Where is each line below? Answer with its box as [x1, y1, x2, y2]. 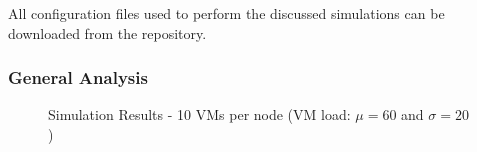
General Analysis [8, 65, 148, 90]
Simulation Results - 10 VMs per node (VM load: [48, 104, 351, 125]
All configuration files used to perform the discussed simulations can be [8, 3, 445, 23]
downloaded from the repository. [8, 22, 207, 43]
